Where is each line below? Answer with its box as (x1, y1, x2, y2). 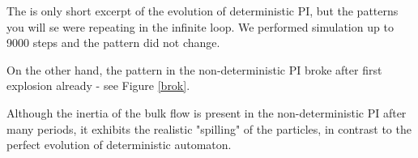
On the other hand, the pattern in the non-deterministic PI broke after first (6, 61, 382, 78)
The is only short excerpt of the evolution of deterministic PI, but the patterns (6, 2, 399, 19)
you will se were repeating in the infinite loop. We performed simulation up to (6, 18, 394, 35)
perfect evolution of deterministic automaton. (6, 136, 232, 153)
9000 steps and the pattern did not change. (6, 34, 220, 51)
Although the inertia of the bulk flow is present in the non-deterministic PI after (6, 104, 407, 121)
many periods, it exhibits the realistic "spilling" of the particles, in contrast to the (6, 120, 412, 137)
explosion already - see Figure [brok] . (6, 77, 190, 94)
